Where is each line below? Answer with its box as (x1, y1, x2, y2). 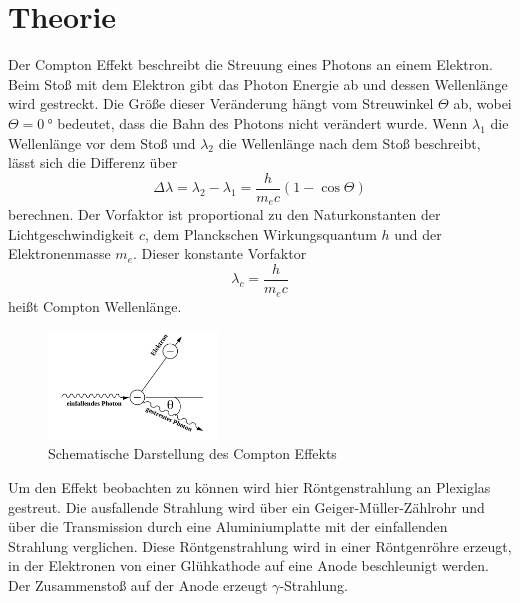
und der (394, 223, 442, 244)
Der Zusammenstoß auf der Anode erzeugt (8, 574, 268, 595)
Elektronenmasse (8, 243, 111, 264)
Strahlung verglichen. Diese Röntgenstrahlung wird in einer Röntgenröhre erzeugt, (8, 535, 512, 556)
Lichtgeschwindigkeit (8, 223, 135, 244)
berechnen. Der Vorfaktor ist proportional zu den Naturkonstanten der (8, 204, 441, 225)
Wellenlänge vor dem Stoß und (8, 132, 196, 153)
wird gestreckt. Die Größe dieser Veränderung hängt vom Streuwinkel (8, 93, 434, 114)
